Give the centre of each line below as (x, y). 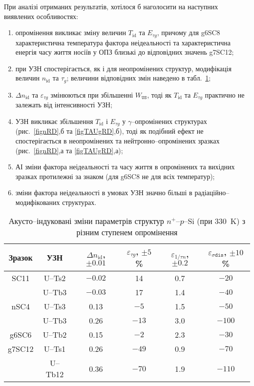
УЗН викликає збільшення (54, 121)
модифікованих (38, 202)
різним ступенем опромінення (127, 232)
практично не (225, 94)
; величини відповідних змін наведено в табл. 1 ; (139, 78)
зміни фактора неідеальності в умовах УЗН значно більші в (104, 193)
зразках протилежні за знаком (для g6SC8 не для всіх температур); (115, 176)
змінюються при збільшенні (92, 94)
